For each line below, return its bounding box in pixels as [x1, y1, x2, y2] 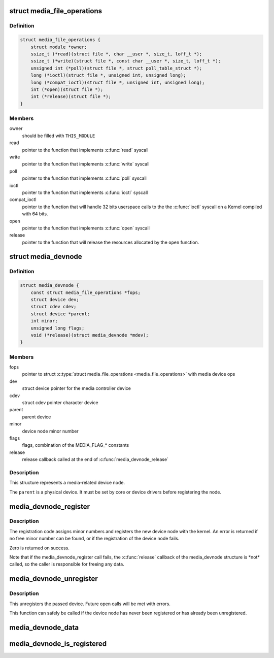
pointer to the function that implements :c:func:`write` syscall [22, 161, 150, 167]
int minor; [30, 318, 58, 324]
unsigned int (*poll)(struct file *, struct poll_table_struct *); [30, 65, 202, 71]
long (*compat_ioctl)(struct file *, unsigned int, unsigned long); [30, 79, 205, 85]
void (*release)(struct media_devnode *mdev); [30, 332, 149, 338]
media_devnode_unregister [9, 574, 98, 583]
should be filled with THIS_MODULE [22, 133, 95, 139]
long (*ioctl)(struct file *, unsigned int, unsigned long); [30, 73, 186, 78]
